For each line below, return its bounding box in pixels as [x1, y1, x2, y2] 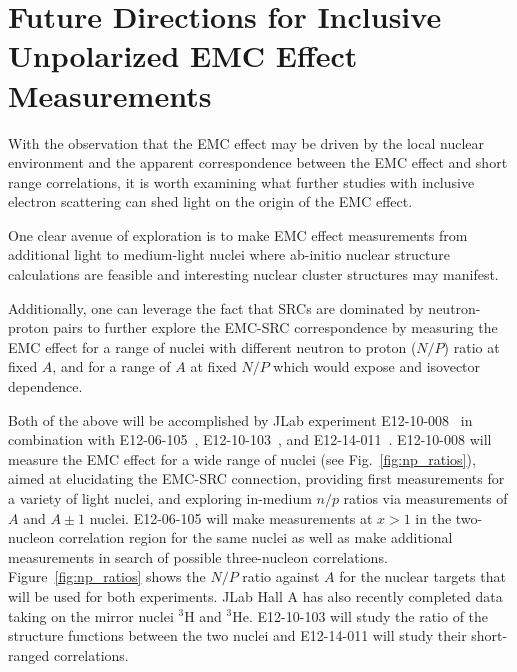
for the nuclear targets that [339, 566, 506, 587]
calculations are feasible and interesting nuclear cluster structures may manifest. [8, 264, 499, 285]
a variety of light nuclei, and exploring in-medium [8, 488, 312, 508]
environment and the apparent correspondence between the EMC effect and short [8, 152, 508, 173]
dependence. [8, 376, 83, 397]
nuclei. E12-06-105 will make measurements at [89, 507, 373, 528]
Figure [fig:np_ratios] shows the [8, 566, 206, 587]
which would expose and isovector [273, 356, 481, 377]
